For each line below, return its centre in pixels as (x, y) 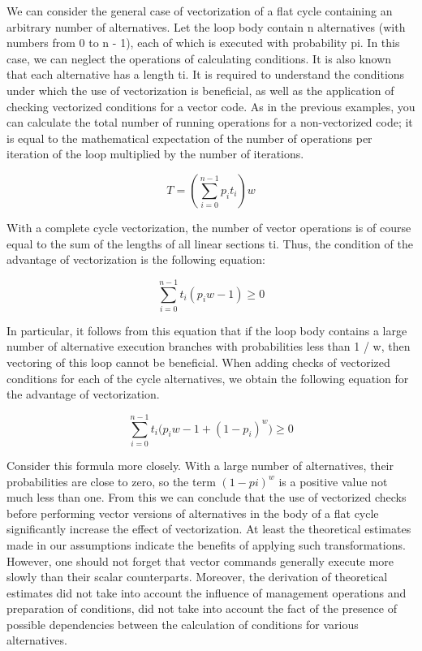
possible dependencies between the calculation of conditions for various (183, 624)
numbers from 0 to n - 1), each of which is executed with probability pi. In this (203, 43)
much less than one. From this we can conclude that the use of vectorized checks (207, 497)
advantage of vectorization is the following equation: (136, 259)
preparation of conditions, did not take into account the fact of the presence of (202, 608)
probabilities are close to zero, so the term (111, 481)
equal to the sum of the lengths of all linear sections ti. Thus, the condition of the (210, 243)
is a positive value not (333, 481)
